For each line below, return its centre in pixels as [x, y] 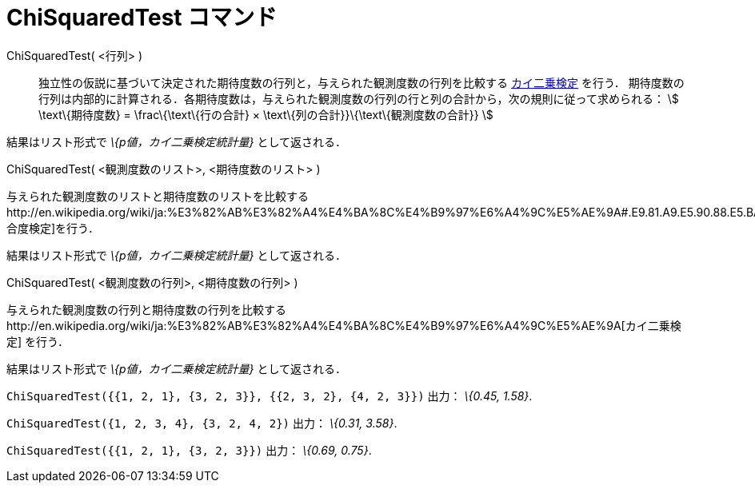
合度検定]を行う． [53, 228]
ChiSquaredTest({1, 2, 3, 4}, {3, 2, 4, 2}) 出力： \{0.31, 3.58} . [202, 423]
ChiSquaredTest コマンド [142, 18]
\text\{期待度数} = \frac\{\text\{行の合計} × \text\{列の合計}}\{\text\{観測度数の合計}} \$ [266, 114]
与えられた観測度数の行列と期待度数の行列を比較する [146, 309]
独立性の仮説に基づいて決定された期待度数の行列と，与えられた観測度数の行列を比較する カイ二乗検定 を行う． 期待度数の [362, 82]
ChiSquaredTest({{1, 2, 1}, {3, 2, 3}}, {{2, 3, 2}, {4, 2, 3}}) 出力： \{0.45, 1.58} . [270, 396]
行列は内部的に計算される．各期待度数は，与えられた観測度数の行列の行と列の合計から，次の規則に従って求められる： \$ [359, 98]
